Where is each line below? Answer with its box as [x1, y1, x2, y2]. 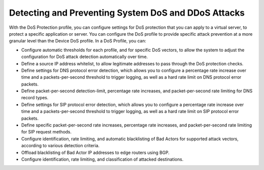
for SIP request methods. [21, 129, 72, 135]
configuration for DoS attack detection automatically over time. [21, 54, 148, 60]
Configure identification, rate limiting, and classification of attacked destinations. [21, 156, 183, 162]
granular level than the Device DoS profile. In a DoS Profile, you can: [9, 38, 147, 44]
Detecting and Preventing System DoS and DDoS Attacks [9, 7, 245, 18]
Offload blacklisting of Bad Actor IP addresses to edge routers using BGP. [21, 149, 170, 155]
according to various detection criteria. [21, 143, 100, 149]
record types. [21, 95, 49, 101]
